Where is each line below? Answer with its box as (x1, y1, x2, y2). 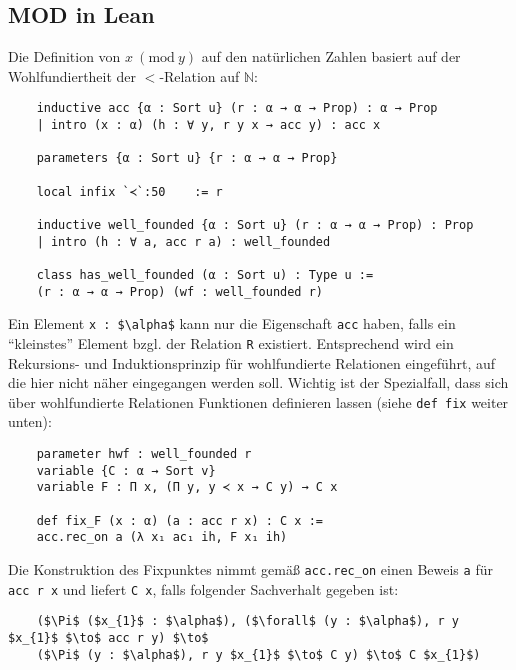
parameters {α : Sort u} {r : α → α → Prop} (36, 151, 338, 166)
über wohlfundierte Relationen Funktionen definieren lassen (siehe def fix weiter (8, 391, 509, 412)
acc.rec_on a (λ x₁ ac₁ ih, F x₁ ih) (36, 530, 288, 545)
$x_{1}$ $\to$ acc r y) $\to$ (8, 630, 209, 645)
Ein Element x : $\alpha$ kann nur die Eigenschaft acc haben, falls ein (8, 313, 456, 334)
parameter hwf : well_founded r (36, 447, 252, 462)
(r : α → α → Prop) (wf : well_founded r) (36, 284, 323, 299)
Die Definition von (8, 46, 121, 67)
